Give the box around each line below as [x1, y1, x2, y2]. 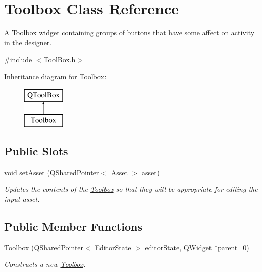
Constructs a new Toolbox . [4, 259, 86, 269]
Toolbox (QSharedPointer [4, 242, 84, 252]
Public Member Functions [4, 219, 142, 234]
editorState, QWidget [145, 242, 212, 252]
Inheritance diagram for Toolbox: [4, 71, 107, 81]
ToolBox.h [43, 54, 76, 65]
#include [4, 54, 32, 65]
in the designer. [4, 37, 52, 47]
